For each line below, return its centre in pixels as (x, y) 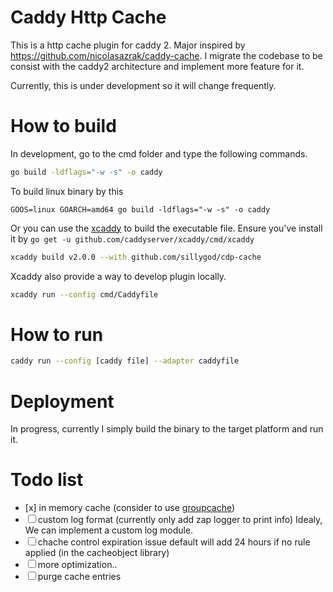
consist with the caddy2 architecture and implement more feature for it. (157, 66)
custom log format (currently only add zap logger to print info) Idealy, (180, 520)
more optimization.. (77, 565)
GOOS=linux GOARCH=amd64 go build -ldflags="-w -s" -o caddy (140, 209)
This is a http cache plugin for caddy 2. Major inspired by (128, 45)
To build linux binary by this (67, 191)
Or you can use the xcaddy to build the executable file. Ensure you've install (166, 228)
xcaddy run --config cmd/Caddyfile (84, 294)
